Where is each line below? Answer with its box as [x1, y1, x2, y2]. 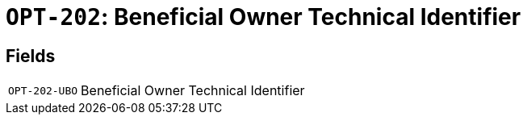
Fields [6, 45, 56, 66]
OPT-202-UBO [8, 84, 78, 97]
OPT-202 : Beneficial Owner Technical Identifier [6, 3, 521, 31]
